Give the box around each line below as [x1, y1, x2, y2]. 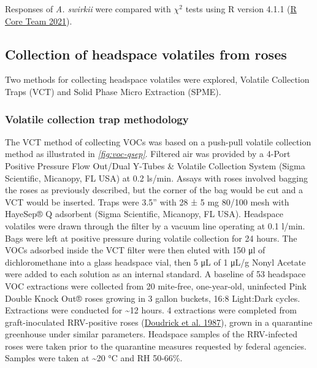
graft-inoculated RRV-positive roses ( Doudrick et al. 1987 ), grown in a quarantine [5, 315, 313, 328]
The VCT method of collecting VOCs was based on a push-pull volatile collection [5, 135, 311, 148]
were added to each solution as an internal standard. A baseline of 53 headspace [5, 267, 306, 280]
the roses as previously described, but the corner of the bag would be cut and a [5, 183, 303, 196]
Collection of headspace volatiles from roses [5, 44, 287, 63]
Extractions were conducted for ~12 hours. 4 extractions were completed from [5, 304, 297, 316]
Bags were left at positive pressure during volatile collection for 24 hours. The [5, 231, 297, 244]
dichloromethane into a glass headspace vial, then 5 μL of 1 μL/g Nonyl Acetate [5, 255, 306, 268]
